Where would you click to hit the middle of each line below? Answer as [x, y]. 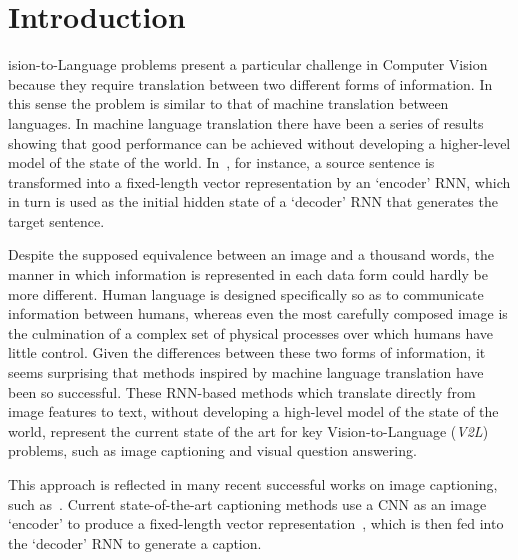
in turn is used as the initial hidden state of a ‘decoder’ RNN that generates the [253, 201]
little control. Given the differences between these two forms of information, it [247, 352]
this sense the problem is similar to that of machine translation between [228, 103]
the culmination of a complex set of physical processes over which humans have [251, 332]
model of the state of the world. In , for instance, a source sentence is [221, 162]
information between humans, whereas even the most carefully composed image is [258, 313]
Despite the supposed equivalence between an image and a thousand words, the [251, 254]
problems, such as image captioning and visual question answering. [212, 450]
